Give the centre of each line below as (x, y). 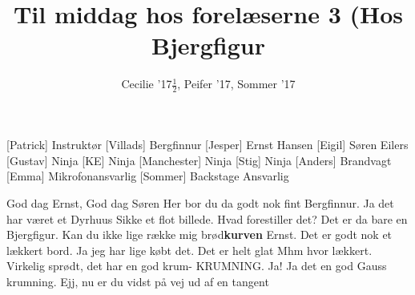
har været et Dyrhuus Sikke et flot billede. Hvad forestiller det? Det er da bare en (207, 218)
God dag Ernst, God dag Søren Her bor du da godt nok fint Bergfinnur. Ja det (200, 202)
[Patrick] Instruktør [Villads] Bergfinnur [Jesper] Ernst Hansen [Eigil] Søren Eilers (207, 145)
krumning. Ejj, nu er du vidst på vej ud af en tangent (138, 281)
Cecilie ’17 (147, 84)
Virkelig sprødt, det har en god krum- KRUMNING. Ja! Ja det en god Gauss (197, 266)
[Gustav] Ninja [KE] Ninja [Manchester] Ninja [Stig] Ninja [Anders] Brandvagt (199, 160)
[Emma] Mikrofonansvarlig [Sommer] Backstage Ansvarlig (148, 176)
